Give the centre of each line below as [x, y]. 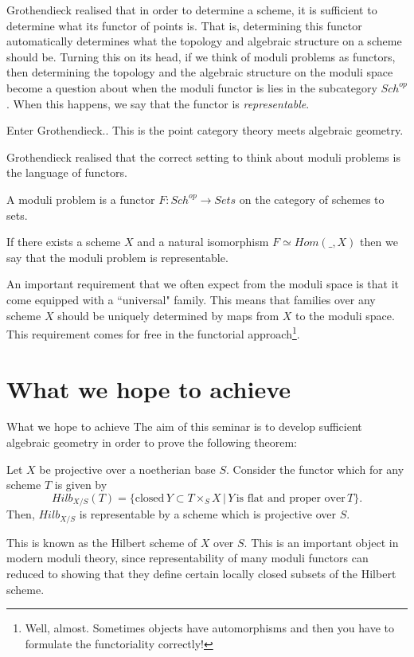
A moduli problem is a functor [81, 199]
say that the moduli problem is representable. [117, 257]
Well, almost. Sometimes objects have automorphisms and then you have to [209, 628]
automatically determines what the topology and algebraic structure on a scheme [204, 41]
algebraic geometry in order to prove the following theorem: [152, 442]
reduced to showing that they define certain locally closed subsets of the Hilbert [201, 573]
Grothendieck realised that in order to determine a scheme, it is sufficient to [192, 10]
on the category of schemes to [312, 199]
